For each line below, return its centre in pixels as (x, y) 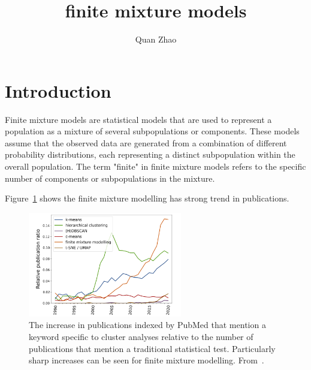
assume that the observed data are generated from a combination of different (146, 142)
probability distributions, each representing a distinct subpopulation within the (150, 154)
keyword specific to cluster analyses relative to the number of (141, 336)
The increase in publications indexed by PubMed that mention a (147, 325)
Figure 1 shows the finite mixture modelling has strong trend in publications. (147, 198)
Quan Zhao (156, 39)
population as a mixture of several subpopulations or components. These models (152, 131)
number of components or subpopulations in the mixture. (110, 178)
